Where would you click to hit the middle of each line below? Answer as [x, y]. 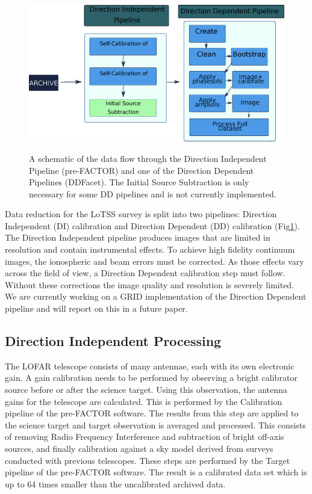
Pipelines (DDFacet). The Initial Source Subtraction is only [139, 182]
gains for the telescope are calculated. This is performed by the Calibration [144, 401]
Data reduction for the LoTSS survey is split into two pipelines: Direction [141, 214]
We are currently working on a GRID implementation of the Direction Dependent [156, 296]
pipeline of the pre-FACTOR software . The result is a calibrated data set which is [156, 472]
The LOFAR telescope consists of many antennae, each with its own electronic [150, 366]
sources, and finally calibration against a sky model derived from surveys [139, 448]
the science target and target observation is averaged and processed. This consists [155, 425]
